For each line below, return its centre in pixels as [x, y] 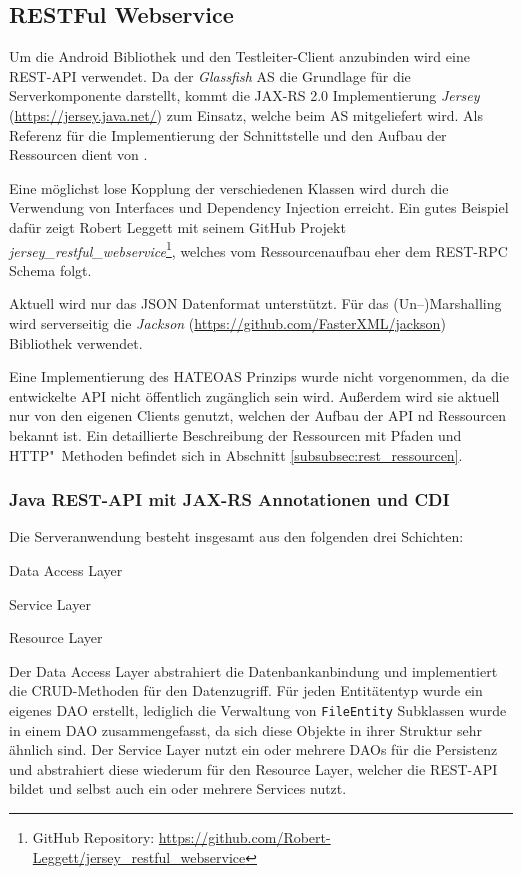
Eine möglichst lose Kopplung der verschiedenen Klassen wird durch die [229, 187]
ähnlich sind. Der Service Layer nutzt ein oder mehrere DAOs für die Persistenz [253, 749]
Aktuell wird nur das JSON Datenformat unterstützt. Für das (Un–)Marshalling [255, 303]
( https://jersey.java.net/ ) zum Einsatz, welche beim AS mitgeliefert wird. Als [246, 114]
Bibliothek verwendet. [76, 342]
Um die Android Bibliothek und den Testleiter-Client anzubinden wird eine [239, 56]
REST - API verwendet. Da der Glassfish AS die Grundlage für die [210, 75]
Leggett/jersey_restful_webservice [139, 856]
